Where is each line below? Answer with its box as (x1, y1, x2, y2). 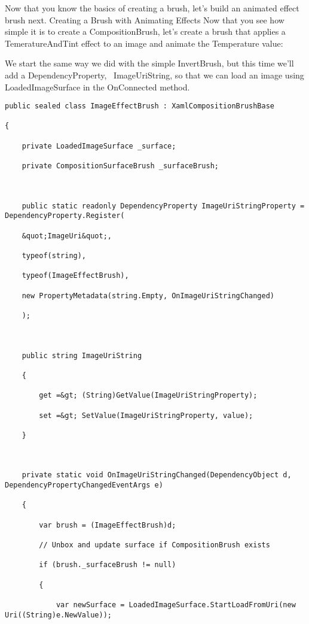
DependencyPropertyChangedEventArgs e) (5, 481, 163, 490)
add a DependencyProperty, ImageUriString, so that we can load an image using (5, 68, 304, 81)
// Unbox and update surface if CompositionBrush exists (39, 541, 270, 550)
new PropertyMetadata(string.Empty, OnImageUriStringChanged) (22, 291, 275, 300)
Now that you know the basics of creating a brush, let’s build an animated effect (5, 2, 299, 14)
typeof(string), (22, 252, 87, 260)
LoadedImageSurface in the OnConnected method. (5, 80, 190, 93)
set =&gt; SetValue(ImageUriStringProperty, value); (39, 411, 253, 420)
